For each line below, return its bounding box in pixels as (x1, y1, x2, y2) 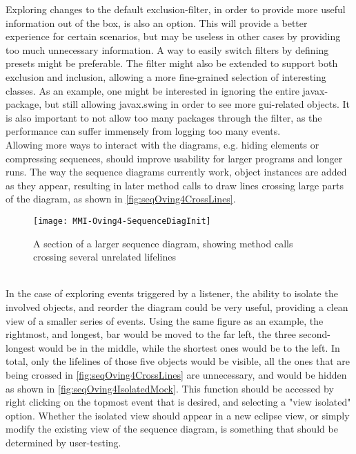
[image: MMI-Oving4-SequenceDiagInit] (33, 216, 211, 226)
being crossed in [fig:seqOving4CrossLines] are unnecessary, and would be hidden (6, 367, 347, 381)
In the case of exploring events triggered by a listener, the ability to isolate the (6, 286, 338, 301)
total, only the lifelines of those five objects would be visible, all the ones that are (6, 354, 350, 368)
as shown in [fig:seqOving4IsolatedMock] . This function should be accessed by (6, 381, 334, 395)
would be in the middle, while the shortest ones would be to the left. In (38, 340, 340, 354)
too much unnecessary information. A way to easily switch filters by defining (6, 42, 329, 57)
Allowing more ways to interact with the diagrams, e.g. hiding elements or (6, 137, 319, 151)
